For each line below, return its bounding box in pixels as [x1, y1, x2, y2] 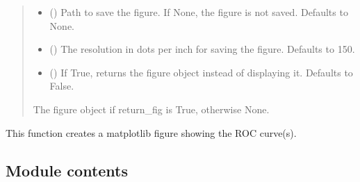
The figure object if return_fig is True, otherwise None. [33, 101, 270, 116]
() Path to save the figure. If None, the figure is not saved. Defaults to [49, 5, 348, 19]
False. [49, 78, 74, 93]
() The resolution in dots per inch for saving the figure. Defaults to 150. [49, 42, 355, 56]
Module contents [6, 159, 129, 181]
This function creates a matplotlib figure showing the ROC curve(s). [6, 125, 297, 140]
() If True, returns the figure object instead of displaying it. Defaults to [49, 65, 353, 79]
